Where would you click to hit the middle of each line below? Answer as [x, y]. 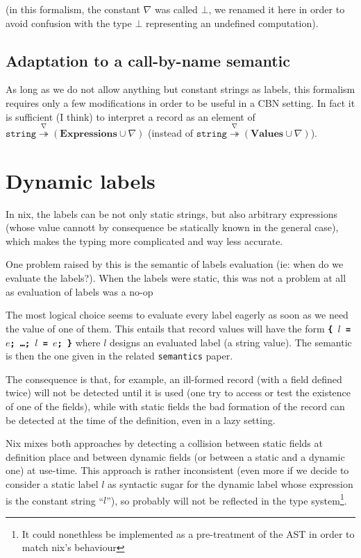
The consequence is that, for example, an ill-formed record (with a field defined [174, 379]
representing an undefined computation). [232, 23]
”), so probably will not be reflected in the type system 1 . [227, 499]
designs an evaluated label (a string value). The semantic [231, 342]
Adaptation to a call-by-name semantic [148, 60]
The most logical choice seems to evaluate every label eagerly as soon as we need [177, 315]
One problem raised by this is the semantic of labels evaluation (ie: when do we [175, 264]
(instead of [171, 132]
